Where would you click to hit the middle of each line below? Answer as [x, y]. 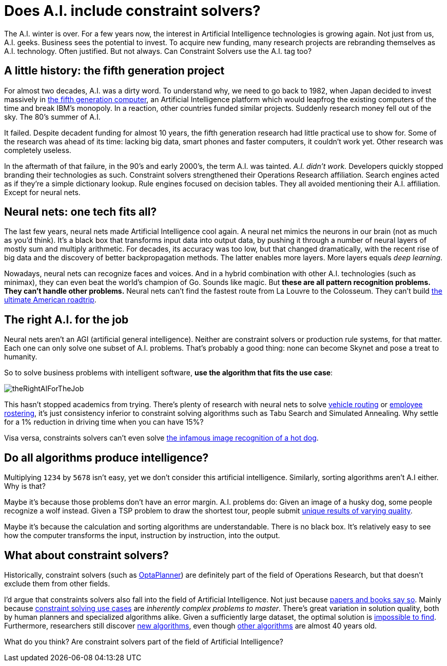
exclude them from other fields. [57, 583]
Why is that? [25, 486]
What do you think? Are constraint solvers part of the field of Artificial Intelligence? [144, 641]
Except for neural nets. [42, 192]
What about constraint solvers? [86, 555]
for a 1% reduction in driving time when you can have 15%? [104, 422]
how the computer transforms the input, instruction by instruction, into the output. [142, 536]
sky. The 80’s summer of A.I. [52, 117]
